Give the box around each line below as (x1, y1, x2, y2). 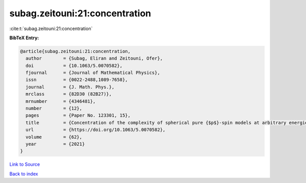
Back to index (9, 171, 38, 177)
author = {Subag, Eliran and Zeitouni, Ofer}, (25, 56, 163, 61)
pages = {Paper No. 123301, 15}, (25, 113, 131, 118)
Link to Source (9, 161, 40, 168)
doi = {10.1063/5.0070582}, (25, 63, 122, 68)
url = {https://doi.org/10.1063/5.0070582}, (25, 127, 166, 133)
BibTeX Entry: (9, 35, 39, 41)
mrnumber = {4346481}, (25, 98, 96, 104)
